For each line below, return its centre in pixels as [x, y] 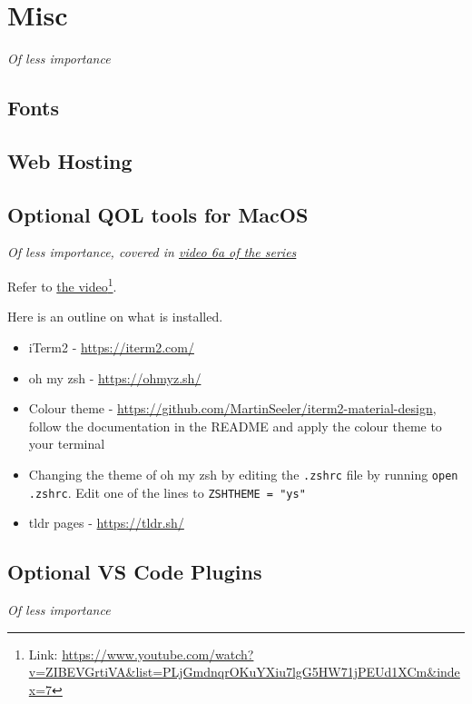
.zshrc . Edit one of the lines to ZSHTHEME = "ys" [167, 492]
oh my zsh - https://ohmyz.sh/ [115, 377]
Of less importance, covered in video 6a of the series [152, 252]
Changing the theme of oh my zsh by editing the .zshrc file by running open [243, 474]
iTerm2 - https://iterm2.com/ [111, 347]
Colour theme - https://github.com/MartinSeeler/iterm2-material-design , [232, 408]
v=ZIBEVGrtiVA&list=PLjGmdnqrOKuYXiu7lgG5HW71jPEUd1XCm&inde [244, 672]
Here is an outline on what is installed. [115, 317]
